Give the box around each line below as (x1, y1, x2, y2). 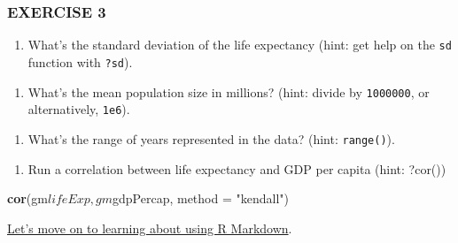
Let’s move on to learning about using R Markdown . (7, 218, 292, 237)
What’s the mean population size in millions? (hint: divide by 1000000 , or (27, 82, 430, 101)
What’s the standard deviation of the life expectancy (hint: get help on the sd (27, 35, 452, 54)
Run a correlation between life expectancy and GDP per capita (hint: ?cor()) (27, 159, 446, 178)
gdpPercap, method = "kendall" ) (113, 189, 289, 208)
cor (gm (7, 189, 48, 208)
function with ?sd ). (27, 52, 133, 71)
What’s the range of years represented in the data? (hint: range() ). (27, 129, 395, 148)
